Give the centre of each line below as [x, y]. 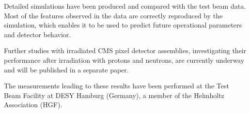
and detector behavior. [38, 34]
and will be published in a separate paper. [66, 69]
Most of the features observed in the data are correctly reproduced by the [113, 15]
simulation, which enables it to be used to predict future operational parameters [123, 25]
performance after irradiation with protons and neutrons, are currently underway [124, 60]
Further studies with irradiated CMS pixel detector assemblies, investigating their [125, 50]
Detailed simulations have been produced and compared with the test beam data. [125, 6]
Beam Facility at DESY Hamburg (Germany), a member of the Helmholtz [114, 95]
